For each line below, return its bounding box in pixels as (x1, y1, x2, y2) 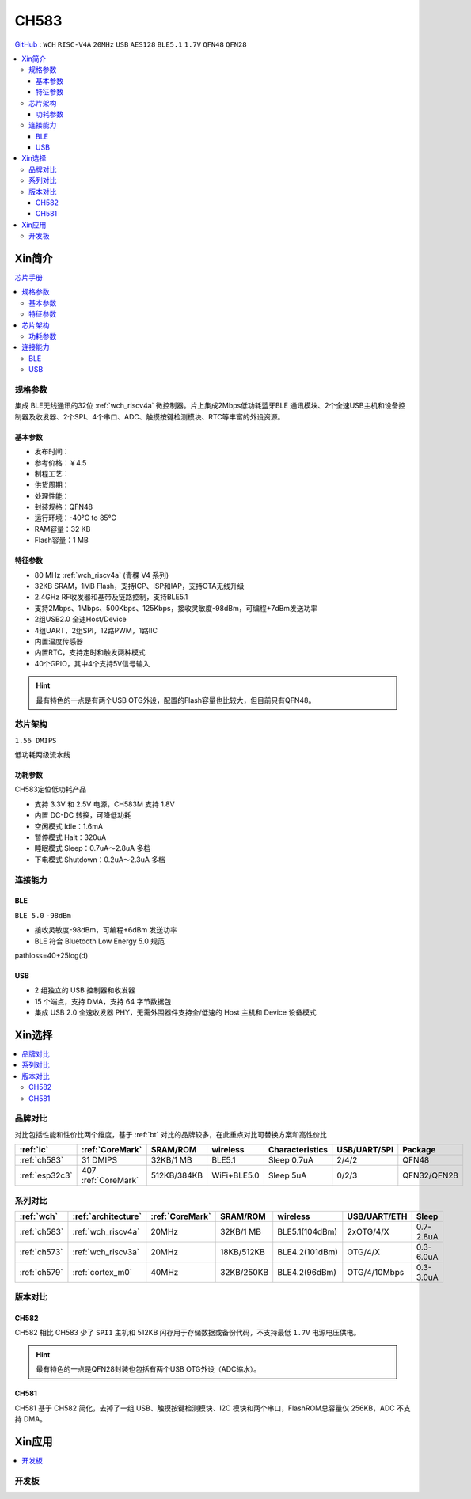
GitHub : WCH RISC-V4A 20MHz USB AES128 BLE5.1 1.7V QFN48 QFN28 (14, 40, 247, 49)
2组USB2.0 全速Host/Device (34, 614, 127, 624)
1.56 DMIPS (14, 736, 57, 745)
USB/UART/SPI (336, 1144, 393, 1156)
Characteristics (268, 1144, 329, 1156)
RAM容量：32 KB (34, 524, 91, 533)
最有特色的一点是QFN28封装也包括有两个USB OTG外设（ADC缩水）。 (36, 1364, 261, 1374)
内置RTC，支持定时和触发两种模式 (34, 647, 146, 657)
